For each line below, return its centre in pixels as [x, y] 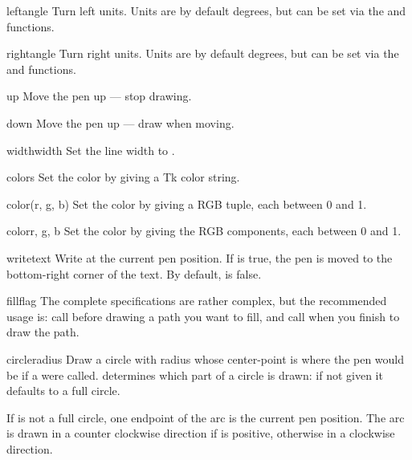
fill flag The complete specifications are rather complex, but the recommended [197, 301]
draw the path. [43, 332]
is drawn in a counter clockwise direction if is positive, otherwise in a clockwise [201, 433]
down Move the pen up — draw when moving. [120, 122]
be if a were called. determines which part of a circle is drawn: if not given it [195, 375]
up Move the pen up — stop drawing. [99, 96]
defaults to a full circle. [63, 391]
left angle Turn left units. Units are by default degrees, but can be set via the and [206, 10]
